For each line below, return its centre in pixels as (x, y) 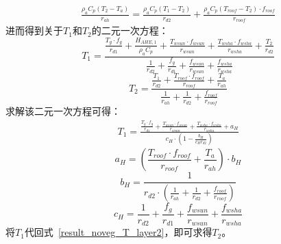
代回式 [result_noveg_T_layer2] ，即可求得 (118, 232)
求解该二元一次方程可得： (63, 111)
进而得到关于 (34, 30)
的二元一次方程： (130, 30)
